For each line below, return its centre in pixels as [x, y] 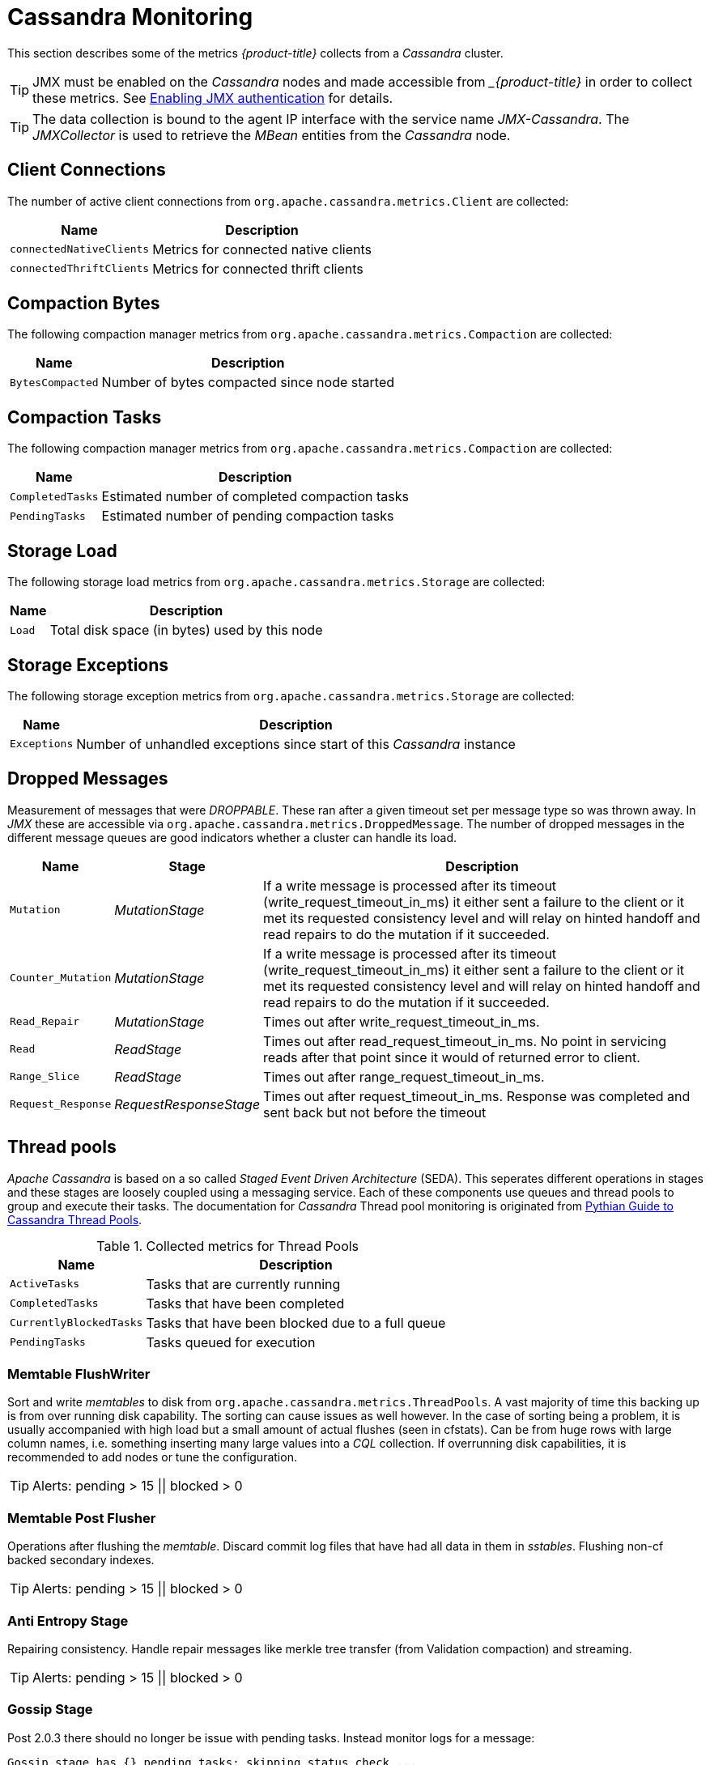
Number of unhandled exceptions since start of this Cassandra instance [296, 744]
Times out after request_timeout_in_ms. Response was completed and [477, 1096]
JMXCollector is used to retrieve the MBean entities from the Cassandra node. [272, 135]
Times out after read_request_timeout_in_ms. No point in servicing [465, 1041]
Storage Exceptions [88, 665]
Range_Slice [45, 1077]
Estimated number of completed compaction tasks [255, 497]
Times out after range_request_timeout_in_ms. [404, 1076]
